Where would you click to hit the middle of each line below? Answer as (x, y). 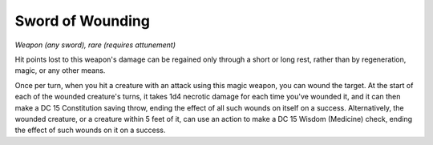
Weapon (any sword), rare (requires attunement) (95, 45)
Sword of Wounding (82, 21)
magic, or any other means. (60, 70)
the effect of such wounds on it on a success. (90, 130)
